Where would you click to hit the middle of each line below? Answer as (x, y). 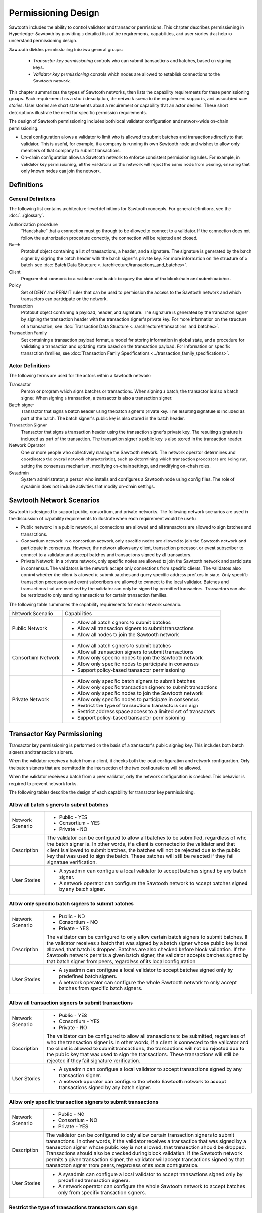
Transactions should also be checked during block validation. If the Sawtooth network (144, 1153)
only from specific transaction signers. (102, 1193)
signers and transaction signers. (41, 752)
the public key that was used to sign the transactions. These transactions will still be (143, 1054)
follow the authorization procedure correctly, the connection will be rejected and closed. (109, 238)
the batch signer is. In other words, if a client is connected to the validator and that (141, 844)
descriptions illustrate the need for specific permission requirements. (78, 112)
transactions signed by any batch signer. (105, 1087)
